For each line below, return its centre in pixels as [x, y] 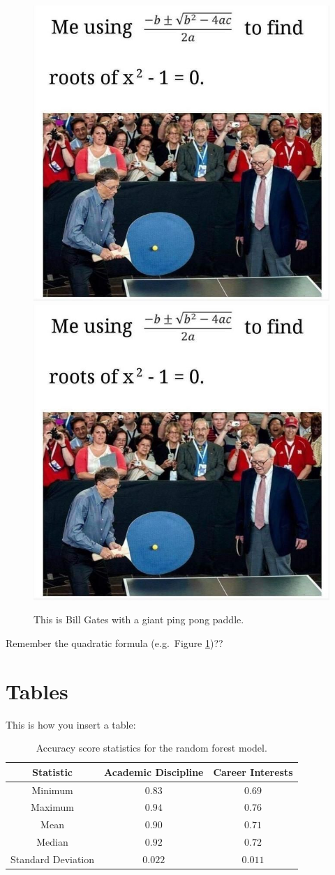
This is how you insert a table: [71, 724]
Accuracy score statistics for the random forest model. [151, 748]
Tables [37, 691]
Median [52, 842]
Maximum [52, 807]
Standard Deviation [53, 859]
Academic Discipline [154, 771]
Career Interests [253, 771]
